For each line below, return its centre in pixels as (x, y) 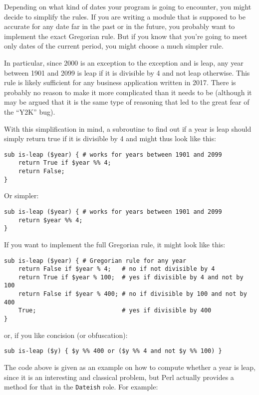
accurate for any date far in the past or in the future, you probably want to (120, 26)
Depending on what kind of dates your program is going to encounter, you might (128, 7)
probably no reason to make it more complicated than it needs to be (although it (128, 92)
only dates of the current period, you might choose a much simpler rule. (114, 46)
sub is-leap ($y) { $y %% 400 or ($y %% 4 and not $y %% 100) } (113, 351)
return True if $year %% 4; (65, 163)
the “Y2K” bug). (30, 111)
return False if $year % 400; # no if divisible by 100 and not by (132, 294)
